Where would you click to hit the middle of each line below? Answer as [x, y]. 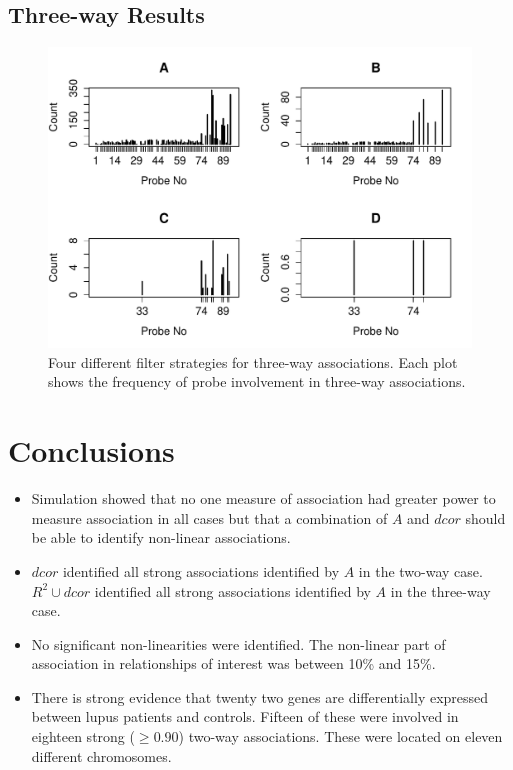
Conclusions [91, 450]
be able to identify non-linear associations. [161, 537]
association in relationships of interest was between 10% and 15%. [233, 663]
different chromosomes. [101, 755]
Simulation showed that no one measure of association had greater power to [263, 498]
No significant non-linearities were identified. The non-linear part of [238, 643]
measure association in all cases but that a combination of [209, 517]
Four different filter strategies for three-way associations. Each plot [253, 361]
